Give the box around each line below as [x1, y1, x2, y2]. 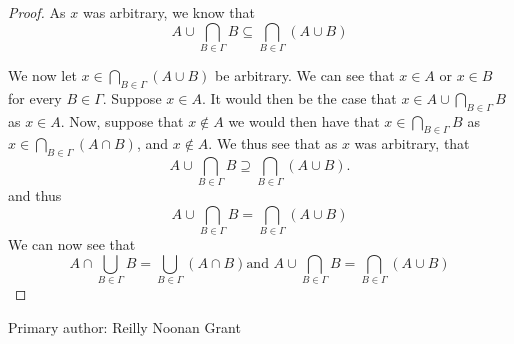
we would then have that [228, 110, 380, 131]
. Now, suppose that [60, 110, 184, 131]
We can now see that [8, 234, 136, 255]
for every [8, 87, 62, 108]
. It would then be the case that [201, 87, 397, 108]
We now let [8, 64, 77, 85]
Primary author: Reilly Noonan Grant [8, 316, 241, 337]
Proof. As [8, 2, 66, 22]
